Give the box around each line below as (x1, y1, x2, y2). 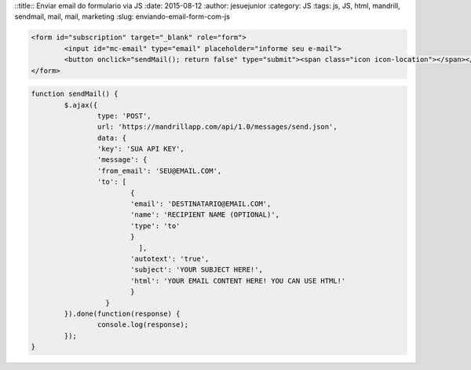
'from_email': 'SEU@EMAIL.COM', (97, 166, 222, 175)
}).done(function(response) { (64, 309, 181, 318)
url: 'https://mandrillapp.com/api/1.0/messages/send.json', (97, 123, 338, 131)
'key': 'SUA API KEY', (97, 145, 184, 153)
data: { (97, 134, 127, 142)
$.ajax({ (64, 101, 98, 109)
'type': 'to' (130, 221, 181, 230)
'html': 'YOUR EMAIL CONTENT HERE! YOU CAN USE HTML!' (130, 276, 346, 285)
